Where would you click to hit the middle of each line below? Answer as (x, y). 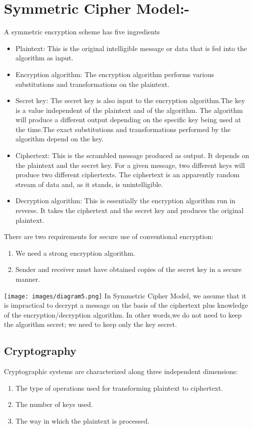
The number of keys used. (54, 404)
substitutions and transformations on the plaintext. (92, 84)
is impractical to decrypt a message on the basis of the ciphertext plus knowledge (126, 305)
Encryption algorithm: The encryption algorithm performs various (115, 74)
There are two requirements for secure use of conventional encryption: (109, 236)
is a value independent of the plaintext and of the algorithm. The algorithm (129, 110)
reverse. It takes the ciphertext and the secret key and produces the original (129, 210)
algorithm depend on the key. (60, 139)
